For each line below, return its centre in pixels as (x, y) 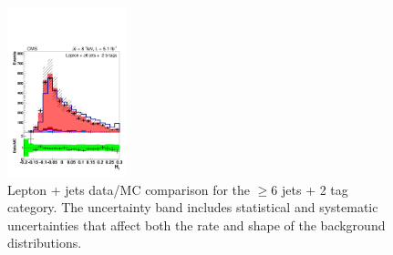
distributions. (45, 243)
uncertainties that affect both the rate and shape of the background (196, 224)
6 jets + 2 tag (310, 189)
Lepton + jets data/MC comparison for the (129, 189)
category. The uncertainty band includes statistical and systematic (193, 207)
